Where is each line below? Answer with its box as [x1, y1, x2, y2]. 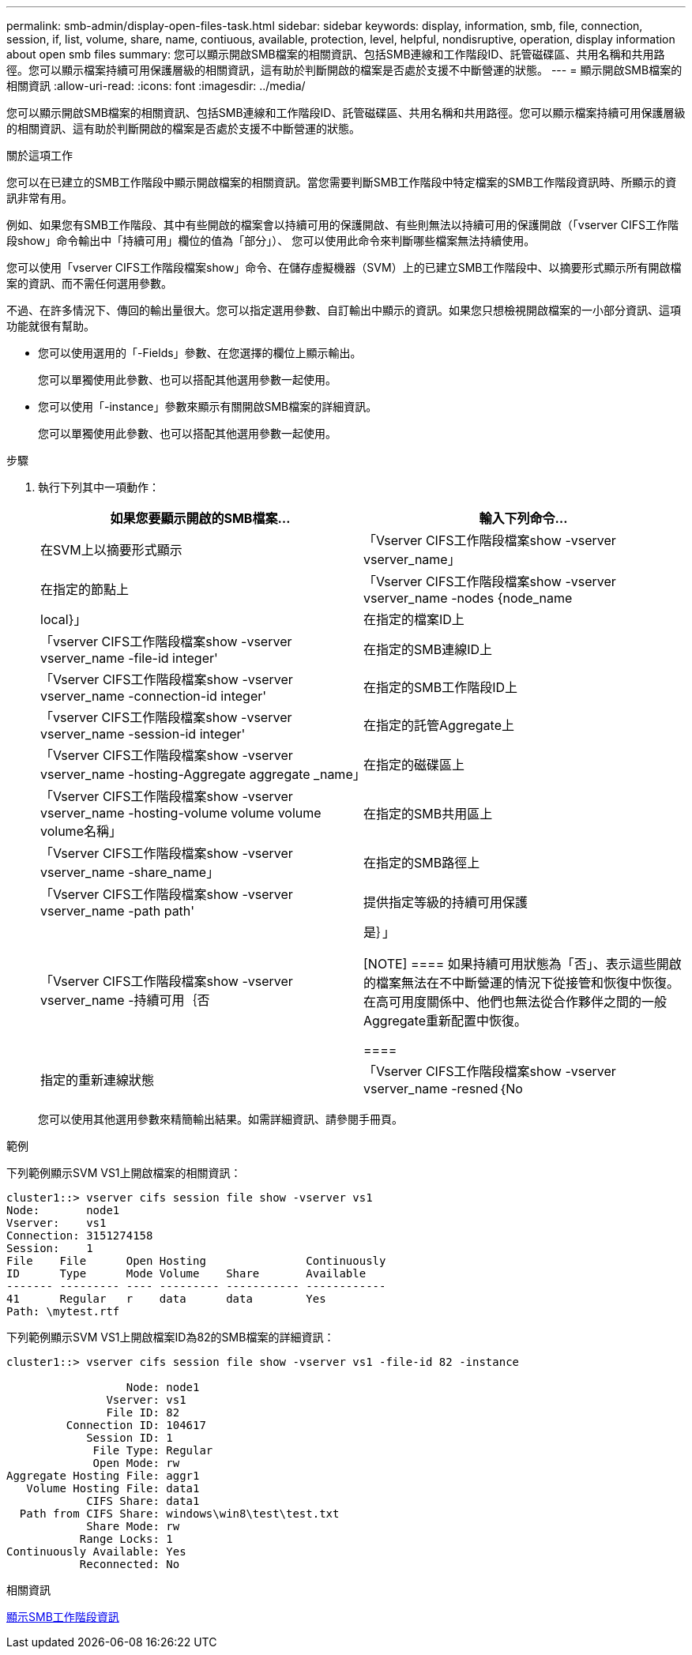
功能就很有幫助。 [6, 319, 95, 333]
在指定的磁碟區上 [363, 757, 465, 773]
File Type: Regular [92, 1444, 213, 1457]
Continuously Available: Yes [6, 1545, 186, 1558]
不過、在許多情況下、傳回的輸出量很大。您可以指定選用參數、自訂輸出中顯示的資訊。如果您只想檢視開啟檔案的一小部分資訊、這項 [6, 303, 681, 317]
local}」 [40, 611, 87, 627]
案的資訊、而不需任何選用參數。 [6, 276, 172, 290]
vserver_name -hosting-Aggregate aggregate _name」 [40, 766, 366, 782]
